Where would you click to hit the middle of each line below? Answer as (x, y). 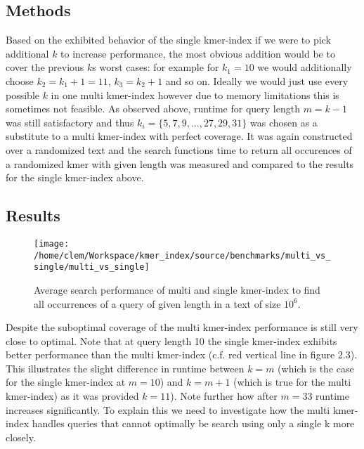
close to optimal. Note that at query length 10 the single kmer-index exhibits (171, 340)
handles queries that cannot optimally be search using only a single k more (193, 423)
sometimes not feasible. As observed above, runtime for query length (153, 109)
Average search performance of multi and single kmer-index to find (177, 289)
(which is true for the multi (292, 382)
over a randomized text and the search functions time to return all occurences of (179, 149)
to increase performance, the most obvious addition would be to (198, 53)
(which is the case (316, 368)
